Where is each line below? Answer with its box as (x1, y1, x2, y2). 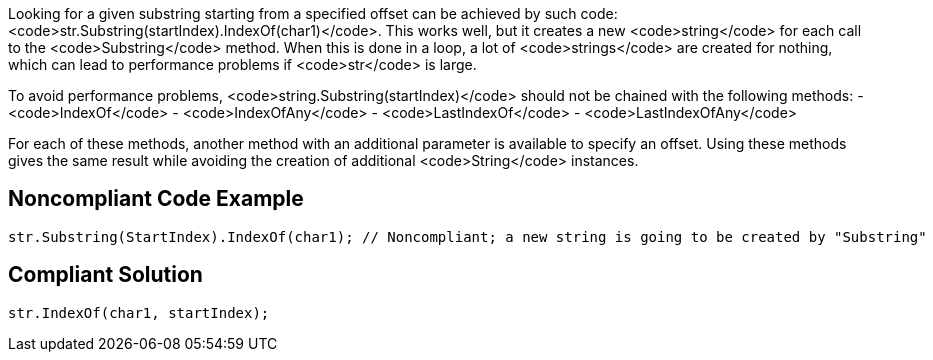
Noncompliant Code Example (8, 186, 304, 212)
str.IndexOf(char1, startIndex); (8, 304, 270, 321)
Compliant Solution (8, 262, 203, 288)
